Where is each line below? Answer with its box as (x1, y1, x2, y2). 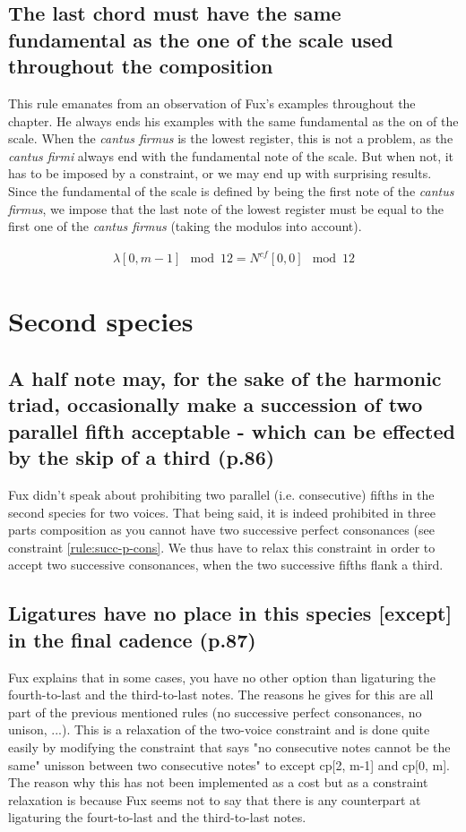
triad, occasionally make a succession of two (8, 390, 423, 418)
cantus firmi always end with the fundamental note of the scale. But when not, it (8, 146, 454, 165)
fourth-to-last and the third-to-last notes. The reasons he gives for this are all (8, 685, 434, 704)
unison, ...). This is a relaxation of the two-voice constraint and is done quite (8, 720, 430, 739)
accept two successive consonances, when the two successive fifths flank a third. (8, 555, 444, 574)
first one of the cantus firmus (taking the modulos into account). (8, 217, 362, 236)
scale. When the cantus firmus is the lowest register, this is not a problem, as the (8, 129, 453, 148)
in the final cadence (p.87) (8, 625, 256, 653)
